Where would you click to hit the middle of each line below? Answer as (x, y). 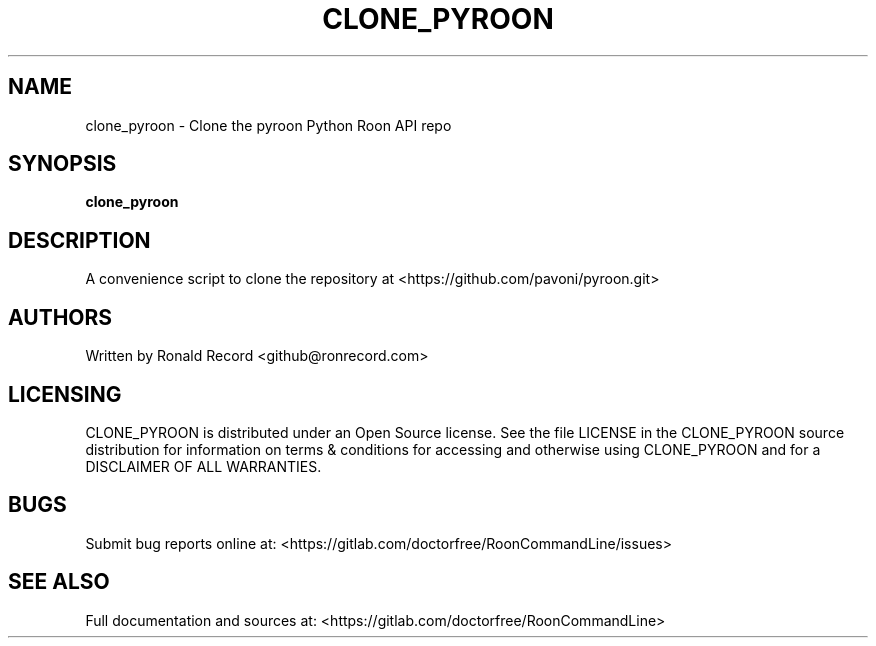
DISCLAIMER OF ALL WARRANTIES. (203, 466)
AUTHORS (60, 317)
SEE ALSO (59, 582)
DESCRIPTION (79, 240)
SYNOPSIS (62, 164)
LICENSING (65, 394)
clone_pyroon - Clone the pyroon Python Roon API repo (268, 125)
